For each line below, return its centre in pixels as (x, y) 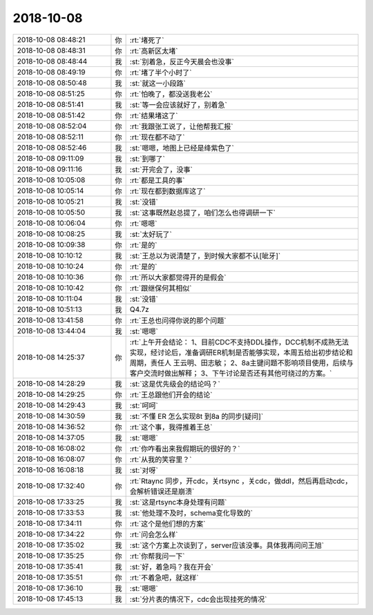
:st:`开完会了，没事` (161, 169)
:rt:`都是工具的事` (157, 180)
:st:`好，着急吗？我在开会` (172, 567)
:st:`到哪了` (147, 159)
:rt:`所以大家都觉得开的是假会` (178, 277)
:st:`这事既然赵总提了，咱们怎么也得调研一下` (203, 213)
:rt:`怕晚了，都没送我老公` (171, 94)
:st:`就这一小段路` (158, 83)
